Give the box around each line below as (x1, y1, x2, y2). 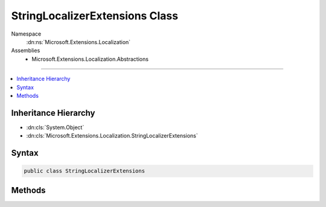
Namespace (11, 30, 42, 37)
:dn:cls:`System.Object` (26, 124, 85, 131)
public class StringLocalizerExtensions (24, 168, 145, 174)
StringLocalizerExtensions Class (11, 9, 178, 22)
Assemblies (11, 47, 40, 54)
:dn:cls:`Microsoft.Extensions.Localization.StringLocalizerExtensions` (26, 132, 199, 139)
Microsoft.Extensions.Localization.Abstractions (31, 55, 149, 63)
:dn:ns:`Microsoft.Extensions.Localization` (26, 38, 131, 45)
